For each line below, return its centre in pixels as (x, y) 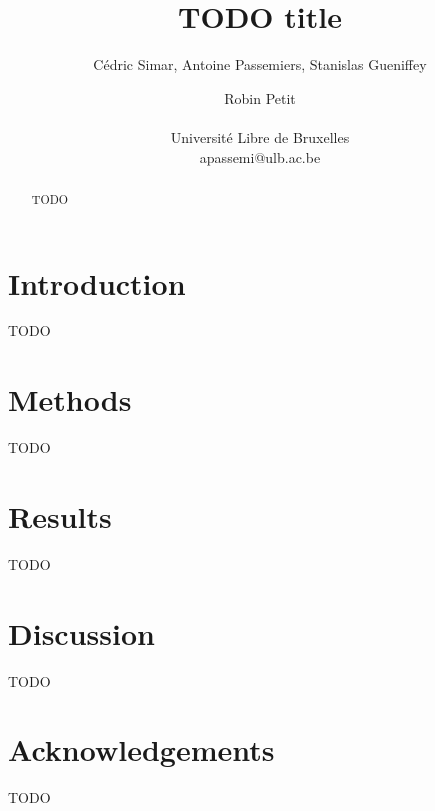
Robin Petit (260, 97)
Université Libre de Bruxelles (260, 136)
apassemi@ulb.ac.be (260, 156)
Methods (70, 399)
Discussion (81, 632)
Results (60, 515)
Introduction (97, 282)
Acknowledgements (141, 749)
